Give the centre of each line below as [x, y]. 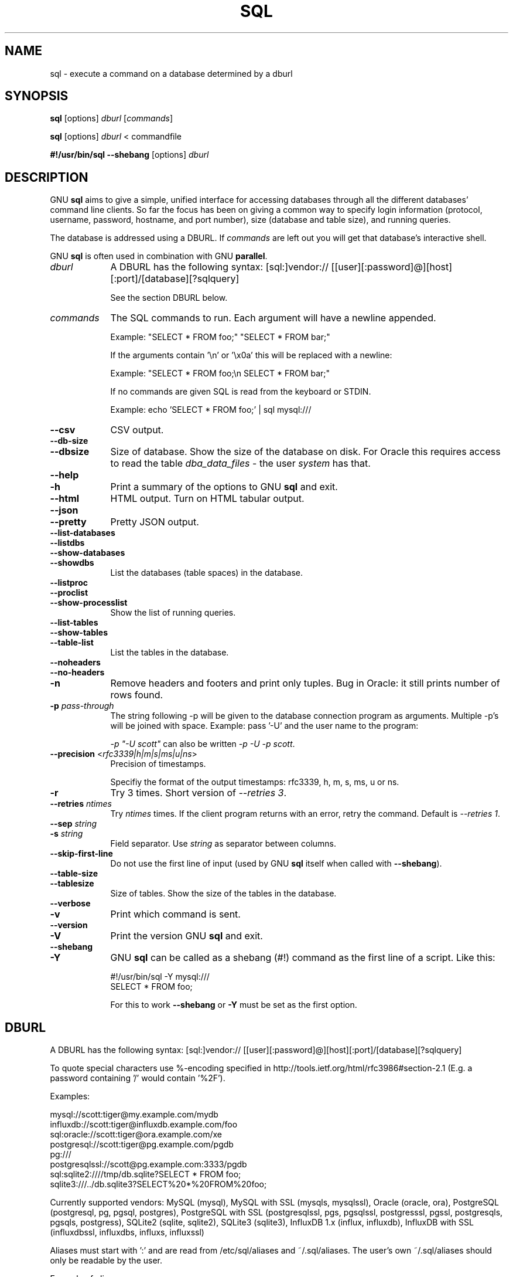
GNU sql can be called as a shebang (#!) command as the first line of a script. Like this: [303, 958]
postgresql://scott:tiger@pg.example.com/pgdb [142, 1144]
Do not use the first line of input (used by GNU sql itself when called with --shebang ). [276, 864]
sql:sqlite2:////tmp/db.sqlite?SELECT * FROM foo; [146, 1174]
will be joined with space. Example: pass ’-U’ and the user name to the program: [264, 726]
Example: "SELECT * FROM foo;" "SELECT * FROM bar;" [220, 337]
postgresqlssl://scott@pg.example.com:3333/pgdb [148, 1164]
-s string [66, 834]
